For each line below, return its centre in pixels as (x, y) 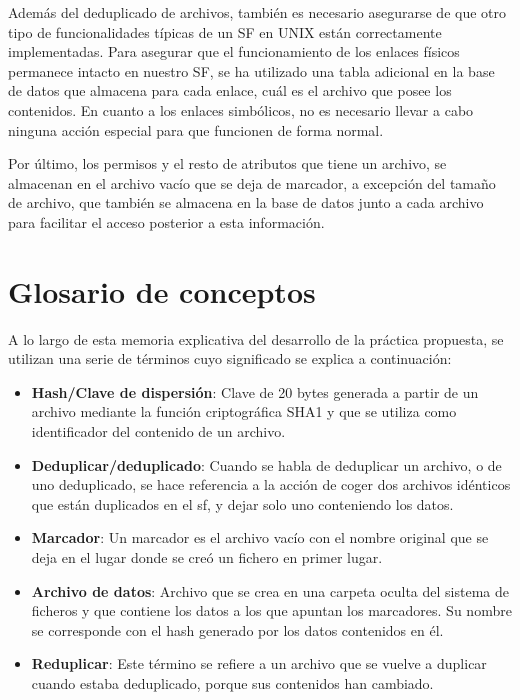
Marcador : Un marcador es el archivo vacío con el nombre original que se (260, 537)
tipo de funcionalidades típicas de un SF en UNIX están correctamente (225, 31)
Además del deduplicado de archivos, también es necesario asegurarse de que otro (257, 12)
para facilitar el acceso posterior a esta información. (166, 221)
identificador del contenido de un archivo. (158, 431)
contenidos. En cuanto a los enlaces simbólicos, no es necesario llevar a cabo (241, 109)
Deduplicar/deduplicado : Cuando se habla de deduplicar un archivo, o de (266, 464)
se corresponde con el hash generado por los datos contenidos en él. (237, 629)
